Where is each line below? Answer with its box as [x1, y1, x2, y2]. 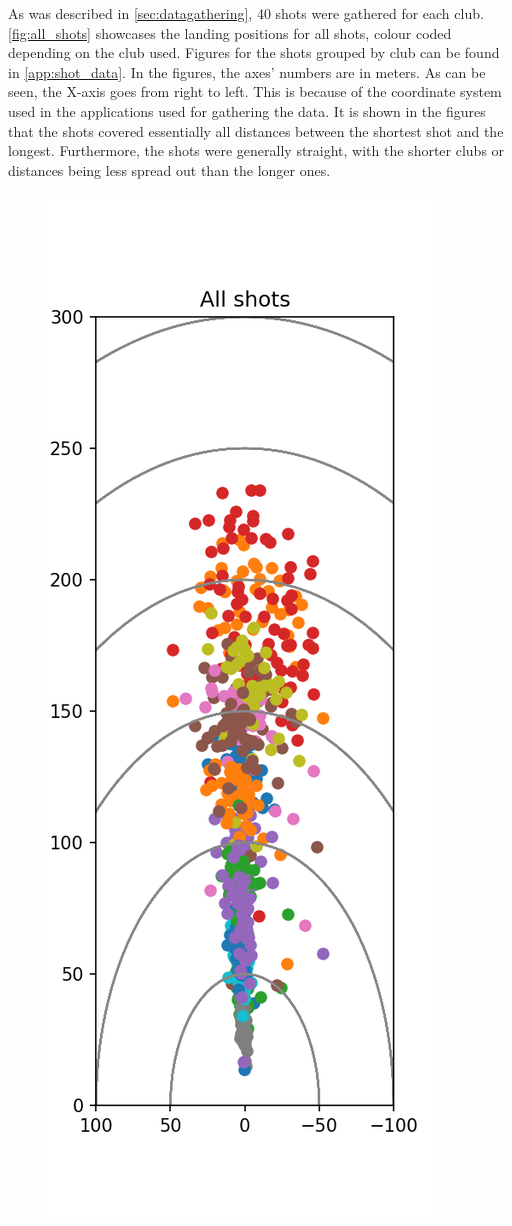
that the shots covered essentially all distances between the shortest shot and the [8, 120, 504, 141]
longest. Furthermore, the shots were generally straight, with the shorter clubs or [8, 140, 505, 161]
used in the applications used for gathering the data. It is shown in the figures [8, 100, 486, 121]
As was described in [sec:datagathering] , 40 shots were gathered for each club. [8, 3, 484, 23]
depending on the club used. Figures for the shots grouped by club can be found [8, 42, 500, 63]
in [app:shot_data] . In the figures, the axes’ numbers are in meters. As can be [8, 61, 486, 82]
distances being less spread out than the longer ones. [8, 159, 331, 180]
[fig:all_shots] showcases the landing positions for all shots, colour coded [8, 22, 452, 43]
